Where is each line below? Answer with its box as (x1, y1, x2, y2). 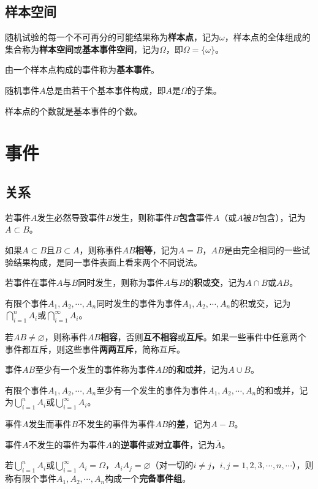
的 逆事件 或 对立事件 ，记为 (112, 438, 215, 450)
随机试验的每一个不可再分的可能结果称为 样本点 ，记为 (5, 31, 219, 43)
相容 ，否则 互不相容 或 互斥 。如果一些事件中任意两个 (100, 330, 306, 343)
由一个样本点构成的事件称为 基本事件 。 (5, 63, 159, 76)
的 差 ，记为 (168, 417, 211, 430)
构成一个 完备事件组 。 (105, 472, 191, 485)
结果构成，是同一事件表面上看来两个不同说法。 (13, 255, 202, 268)
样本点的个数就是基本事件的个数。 (5, 104, 142, 117)
